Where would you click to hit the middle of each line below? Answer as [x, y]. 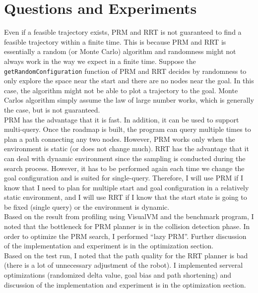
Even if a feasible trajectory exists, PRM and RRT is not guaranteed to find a [123, 32]
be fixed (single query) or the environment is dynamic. [87, 206]
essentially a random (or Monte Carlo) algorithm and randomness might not [120, 51]
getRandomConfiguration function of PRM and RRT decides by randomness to [125, 71]
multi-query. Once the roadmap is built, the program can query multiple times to [128, 129]
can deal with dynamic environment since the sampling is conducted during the [125, 158]
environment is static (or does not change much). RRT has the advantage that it [127, 148]
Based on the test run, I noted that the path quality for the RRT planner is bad [126, 255]
